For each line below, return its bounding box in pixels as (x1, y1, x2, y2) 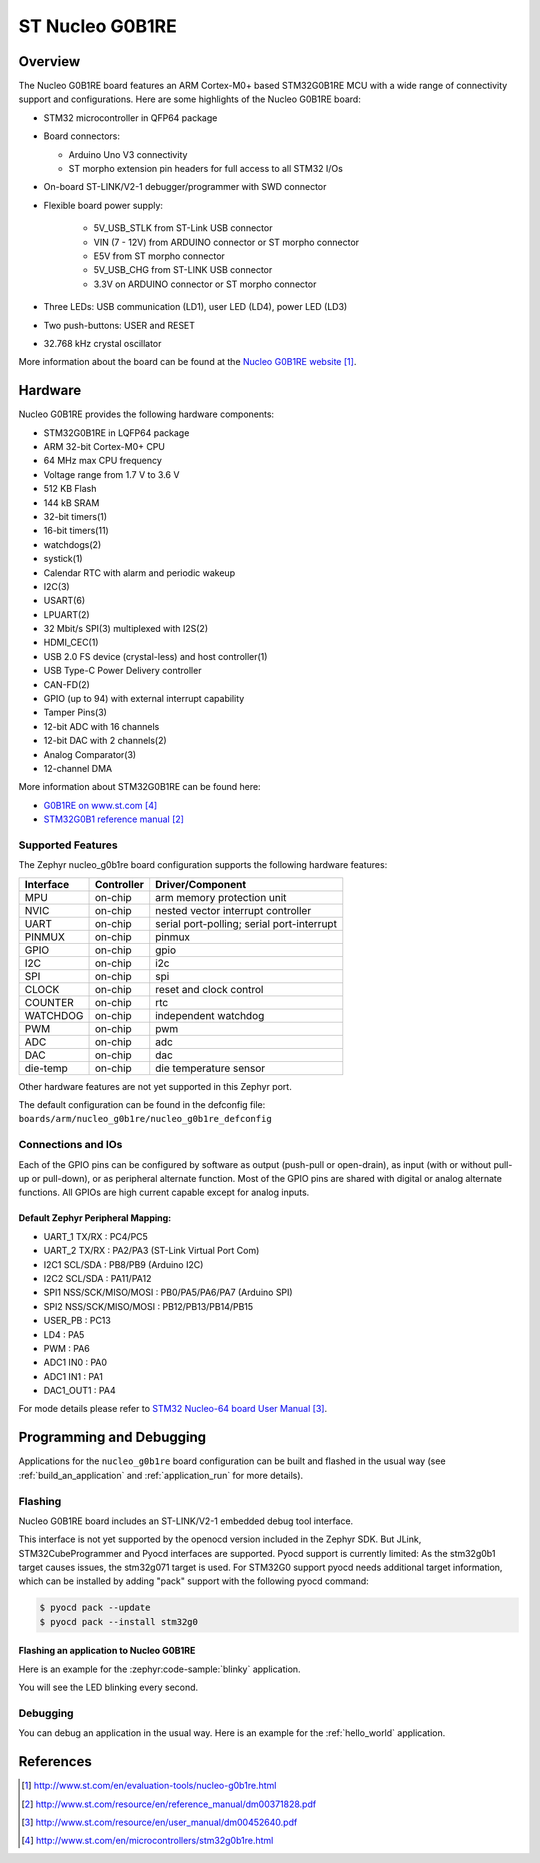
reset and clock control (155, 982, 264, 996)
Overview (18, 53, 81, 70)
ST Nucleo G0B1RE (18, 15, 177, 37)
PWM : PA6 (43, 1342, 90, 1354)
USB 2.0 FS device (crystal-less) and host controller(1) (43, 650, 268, 662)
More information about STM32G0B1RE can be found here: (18, 781, 261, 793)
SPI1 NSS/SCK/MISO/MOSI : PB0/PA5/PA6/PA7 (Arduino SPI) (43, 1286, 294, 1299)
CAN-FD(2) (43, 678, 90, 690)
